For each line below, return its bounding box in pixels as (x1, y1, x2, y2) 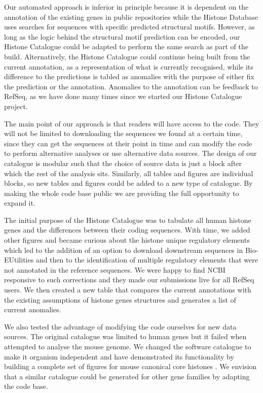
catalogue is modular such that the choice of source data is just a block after (4, 157, 242, 168)
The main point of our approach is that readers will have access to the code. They (4, 118, 259, 128)
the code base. (4, 381, 48, 391)
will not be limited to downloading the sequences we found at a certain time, (4, 128, 243, 139)
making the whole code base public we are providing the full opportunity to (4, 187, 239, 198)
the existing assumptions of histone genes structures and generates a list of (4, 294, 236, 305)
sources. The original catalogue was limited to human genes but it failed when (4, 331, 247, 342)
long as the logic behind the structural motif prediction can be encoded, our (4, 31, 240, 42)
